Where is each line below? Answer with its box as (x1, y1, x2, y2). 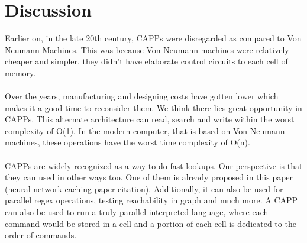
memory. (5, 66, 36, 79)
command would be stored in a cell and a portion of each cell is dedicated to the (5, 217, 296, 229)
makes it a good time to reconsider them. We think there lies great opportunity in (5, 101, 302, 114)
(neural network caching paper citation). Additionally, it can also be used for (5, 182, 283, 195)
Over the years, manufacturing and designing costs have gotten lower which (5, 90, 279, 102)
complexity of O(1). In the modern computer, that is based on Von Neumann (5, 124, 285, 137)
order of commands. (5, 229, 77, 241)
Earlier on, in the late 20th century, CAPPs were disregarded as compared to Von (5, 32, 302, 44)
